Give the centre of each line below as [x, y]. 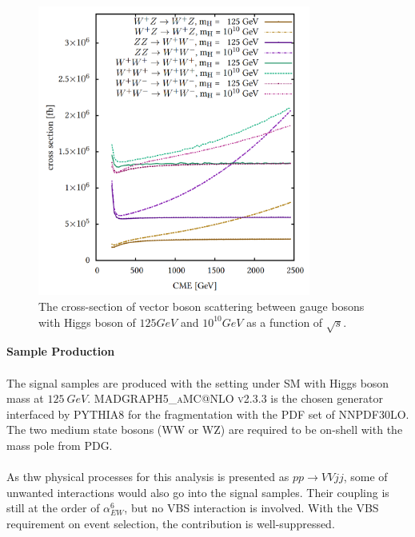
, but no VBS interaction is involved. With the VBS [251, 508]
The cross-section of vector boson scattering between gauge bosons [202, 306]
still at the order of [53, 508]
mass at [25, 398]
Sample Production [61, 351]
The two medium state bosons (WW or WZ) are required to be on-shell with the [205, 430]
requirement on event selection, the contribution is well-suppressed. [171, 523]
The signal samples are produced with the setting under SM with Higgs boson [198, 382]
